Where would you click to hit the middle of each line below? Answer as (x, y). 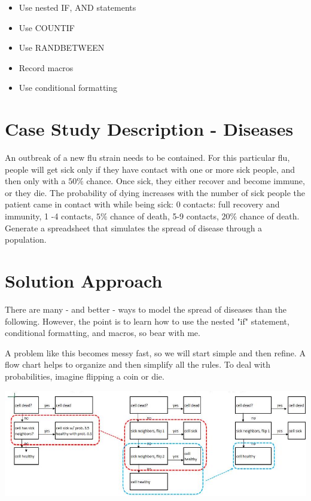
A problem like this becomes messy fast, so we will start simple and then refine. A (155, 352)
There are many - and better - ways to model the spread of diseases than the (146, 309)
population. (26, 239)
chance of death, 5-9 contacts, (164, 216)
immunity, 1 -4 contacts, (49, 216)
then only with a (35, 181)
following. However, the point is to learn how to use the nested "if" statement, (147, 321)
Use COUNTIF (47, 27)
